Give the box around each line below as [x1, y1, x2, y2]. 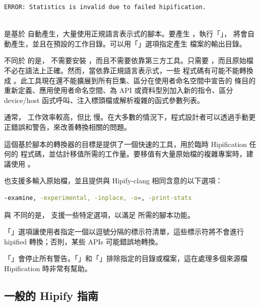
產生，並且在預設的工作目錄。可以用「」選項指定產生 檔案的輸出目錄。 [11, 38, 246, 48]
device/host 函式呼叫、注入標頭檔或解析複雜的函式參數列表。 [4, 94, 205, 105]
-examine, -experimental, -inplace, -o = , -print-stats [4, 194, 192, 201]
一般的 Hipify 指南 [4, 287, 98, 303]
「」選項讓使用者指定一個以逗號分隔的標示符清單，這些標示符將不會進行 [4, 226, 244, 237]
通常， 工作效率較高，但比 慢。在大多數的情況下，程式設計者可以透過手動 [4, 112, 249, 122]
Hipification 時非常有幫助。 [4, 263, 92, 273]
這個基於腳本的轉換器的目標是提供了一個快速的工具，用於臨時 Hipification [4, 138, 247, 149]
